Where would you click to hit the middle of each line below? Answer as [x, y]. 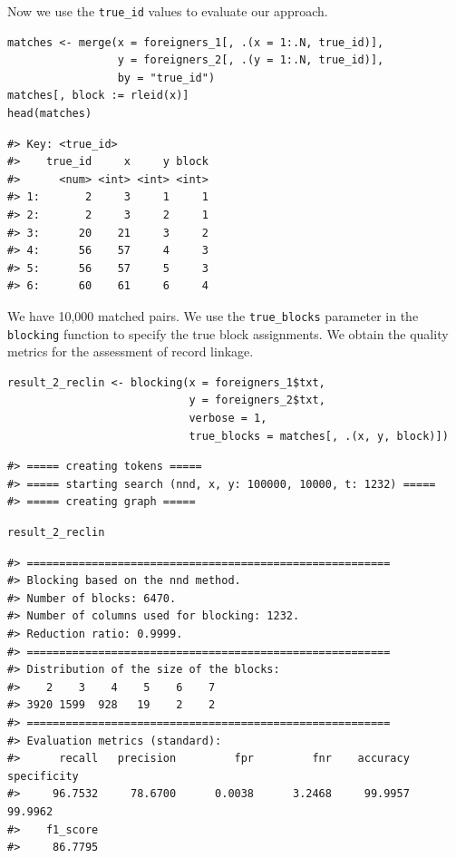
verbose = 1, [228, 419]
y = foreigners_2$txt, [257, 400]
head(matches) [50, 114]
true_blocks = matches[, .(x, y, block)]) [319, 436]
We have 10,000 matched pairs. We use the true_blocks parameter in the [213, 315]
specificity [43, 776]
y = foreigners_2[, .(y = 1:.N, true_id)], [251, 60]
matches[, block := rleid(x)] [98, 96]
